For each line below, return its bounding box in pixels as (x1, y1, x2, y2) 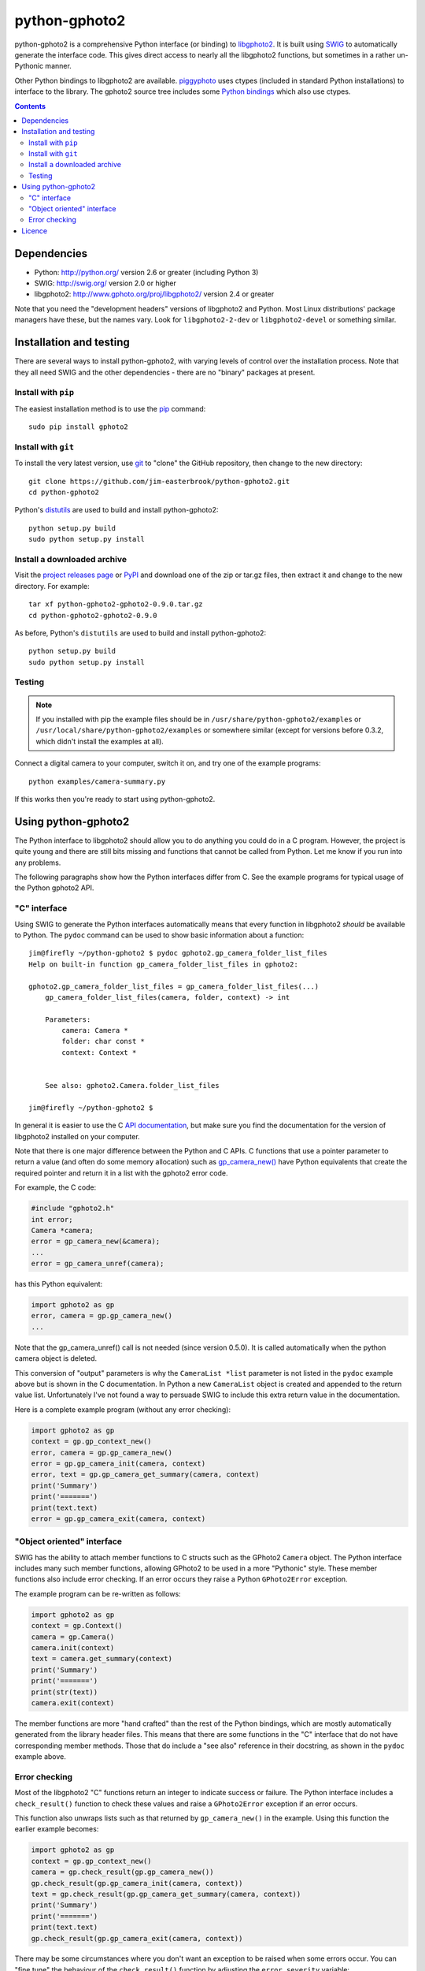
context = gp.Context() (31, 1621, 124, 1630)
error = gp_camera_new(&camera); (31, 1237, 161, 1246)
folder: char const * (61, 1037, 146, 1046)
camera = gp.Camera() (31, 1632, 115, 1641)
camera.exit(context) (31, 1698, 115, 1707)
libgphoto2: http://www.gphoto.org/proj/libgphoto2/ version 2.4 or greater (34, 289, 275, 299)
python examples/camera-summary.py (28, 777, 166, 786)
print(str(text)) (31, 1687, 98, 1697)
